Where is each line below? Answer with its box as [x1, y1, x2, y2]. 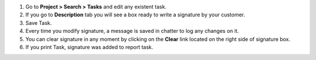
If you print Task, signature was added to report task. [25, 43, 153, 50]
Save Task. [25, 19, 52, 26]
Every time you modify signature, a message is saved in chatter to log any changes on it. [25, 28, 239, 35]
